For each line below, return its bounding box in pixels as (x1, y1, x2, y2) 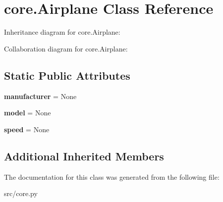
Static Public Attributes (4, 67, 130, 83)
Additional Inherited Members (4, 148, 164, 163)
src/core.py (4, 188, 38, 199)
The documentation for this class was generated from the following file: (4, 171, 220, 182)
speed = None (4, 124, 50, 134)
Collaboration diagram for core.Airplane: (4, 43, 128, 53)
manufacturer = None (4, 91, 77, 101)
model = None (4, 107, 51, 118)
